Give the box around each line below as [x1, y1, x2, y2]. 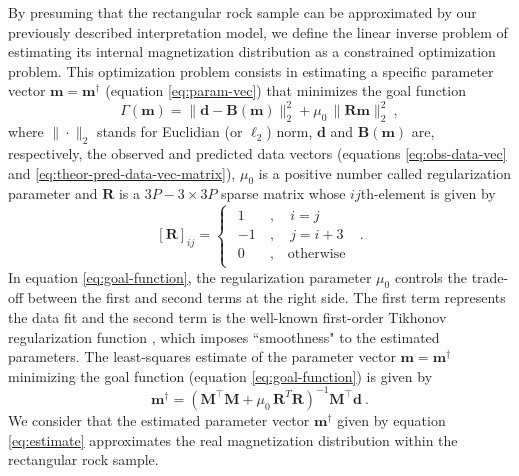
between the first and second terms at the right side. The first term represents [27, 287, 506, 308]
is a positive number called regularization [258, 162, 512, 183]
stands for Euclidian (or [96, 121, 243, 142]
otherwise [287, 247, 346, 262]
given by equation [337, 409, 446, 430]
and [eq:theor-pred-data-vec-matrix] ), [8, 162, 236, 183]
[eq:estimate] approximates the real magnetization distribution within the [8, 429, 458, 450]
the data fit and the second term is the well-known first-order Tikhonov [8, 307, 447, 328]
